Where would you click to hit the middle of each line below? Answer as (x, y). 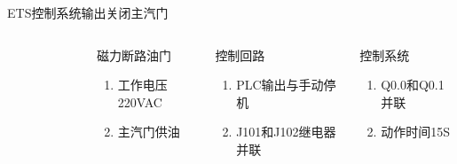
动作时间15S (415, 132)
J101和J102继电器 (286, 132)
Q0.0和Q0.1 (413, 85)
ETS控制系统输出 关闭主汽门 (88, 12)
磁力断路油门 (134, 55)
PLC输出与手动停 (286, 85)
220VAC (140, 102)
